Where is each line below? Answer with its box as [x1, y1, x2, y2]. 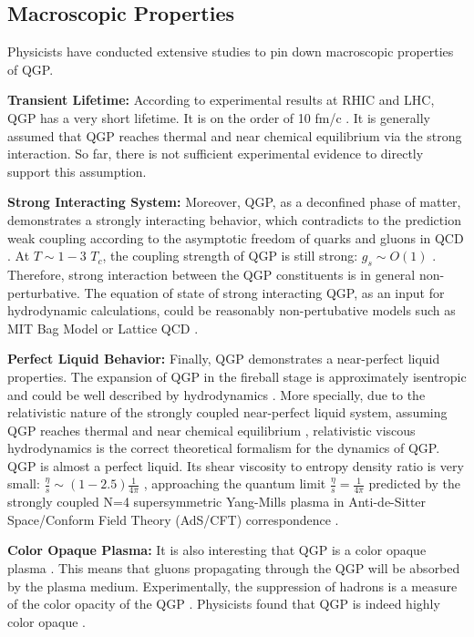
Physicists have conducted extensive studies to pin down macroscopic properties [7, 42, 454, 61]
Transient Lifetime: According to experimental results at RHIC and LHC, [7, 90, 435, 109]
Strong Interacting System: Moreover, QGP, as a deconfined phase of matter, [7, 192, 461, 211]
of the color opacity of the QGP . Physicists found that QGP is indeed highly [7, 594, 440, 613]
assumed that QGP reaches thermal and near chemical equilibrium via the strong [7, 126, 462, 145]
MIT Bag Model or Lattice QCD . [7, 318, 199, 337]
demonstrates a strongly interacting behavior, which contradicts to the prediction [7, 210, 461, 229]
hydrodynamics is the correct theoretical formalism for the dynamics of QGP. [7, 438, 440, 457]
